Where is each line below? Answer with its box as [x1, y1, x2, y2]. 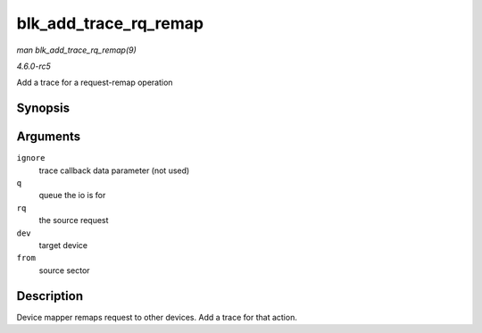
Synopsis [16, 101, 71, 116]
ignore [16, 153, 46, 163]
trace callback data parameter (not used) [38, 165, 190, 176]
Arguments [16, 129, 81, 145]
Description [16, 288, 84, 304]
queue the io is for [38, 190, 106, 201]
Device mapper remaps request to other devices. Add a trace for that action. [16, 312, 298, 322]
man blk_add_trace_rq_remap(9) [16, 45, 137, 55]
